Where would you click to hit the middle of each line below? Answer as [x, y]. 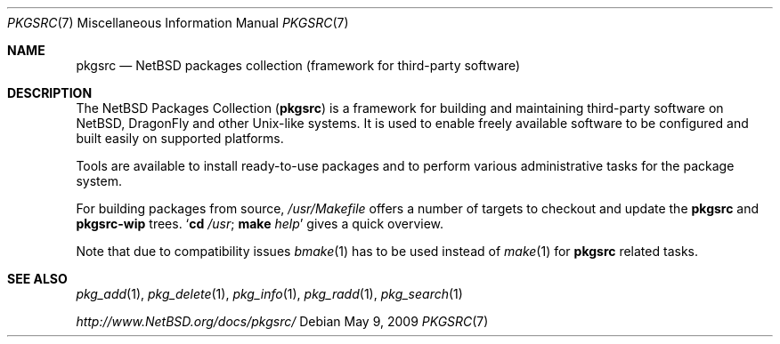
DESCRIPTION [50, 93]
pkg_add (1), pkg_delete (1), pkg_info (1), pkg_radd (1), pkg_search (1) [269, 294]
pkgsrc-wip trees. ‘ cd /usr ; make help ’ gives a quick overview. [260, 224]
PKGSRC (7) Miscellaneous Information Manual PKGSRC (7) [178, 23]
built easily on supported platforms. [180, 138]
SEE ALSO [37, 279]
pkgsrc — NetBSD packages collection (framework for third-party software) [298, 65]
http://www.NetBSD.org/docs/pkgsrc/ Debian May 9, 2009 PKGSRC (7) [282, 321]
